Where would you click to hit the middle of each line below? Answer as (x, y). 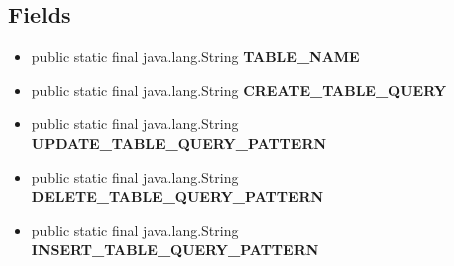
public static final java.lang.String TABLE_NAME (195, 56)
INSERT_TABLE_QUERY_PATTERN (175, 249)
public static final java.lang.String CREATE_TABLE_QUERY (239, 89)
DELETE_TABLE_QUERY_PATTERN (177, 196)
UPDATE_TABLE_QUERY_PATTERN (179, 142)
